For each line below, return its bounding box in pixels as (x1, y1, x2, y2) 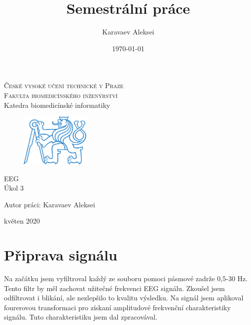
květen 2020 (4, 216, 40, 226)
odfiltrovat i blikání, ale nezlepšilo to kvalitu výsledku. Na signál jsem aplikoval (4, 292, 244, 303)
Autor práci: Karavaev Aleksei (4, 199, 95, 209)
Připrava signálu (4, 245, 117, 265)
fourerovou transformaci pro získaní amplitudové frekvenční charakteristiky (4, 302, 231, 312)
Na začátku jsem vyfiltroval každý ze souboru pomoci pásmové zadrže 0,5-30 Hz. (4, 273, 248, 284)
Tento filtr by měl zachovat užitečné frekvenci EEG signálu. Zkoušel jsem (4, 283, 225, 293)
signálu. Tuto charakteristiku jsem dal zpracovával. (4, 312, 158, 322)
